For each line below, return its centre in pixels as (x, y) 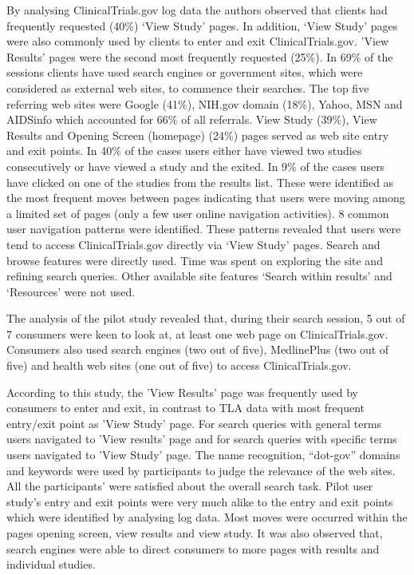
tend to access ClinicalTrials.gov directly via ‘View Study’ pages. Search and (193, 244)
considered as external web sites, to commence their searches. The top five (188, 87)
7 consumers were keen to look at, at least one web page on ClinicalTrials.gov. (197, 333)
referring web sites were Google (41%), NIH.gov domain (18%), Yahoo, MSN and (205, 103)
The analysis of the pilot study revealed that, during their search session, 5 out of (206, 318)
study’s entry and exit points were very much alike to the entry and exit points (200, 501)
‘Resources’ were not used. (71, 291)
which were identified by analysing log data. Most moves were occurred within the (207, 517)
